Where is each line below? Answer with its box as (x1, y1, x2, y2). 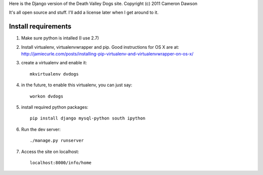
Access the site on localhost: (21, 149, 79, 155)
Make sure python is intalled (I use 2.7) (21, 35, 99, 41)
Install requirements (9, 22, 72, 31)
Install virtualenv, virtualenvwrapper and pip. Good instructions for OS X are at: (21, 44, 180, 50)
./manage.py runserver (30, 138, 84, 143)
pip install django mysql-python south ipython (30, 116, 146, 121)
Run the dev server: (21, 126, 61, 132)
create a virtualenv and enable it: (21, 60, 87, 66)
